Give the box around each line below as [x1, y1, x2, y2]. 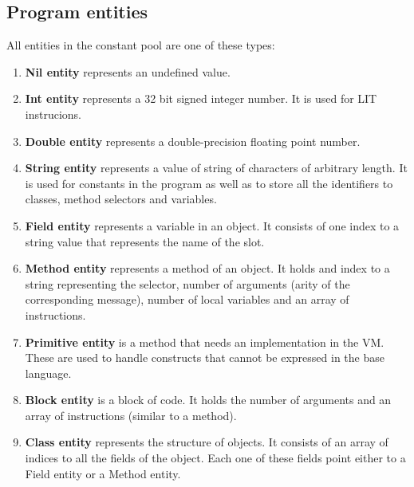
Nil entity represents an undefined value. [25, 63, 231, 80]
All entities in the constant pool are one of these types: [6, 37, 275, 53]
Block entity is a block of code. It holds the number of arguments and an [25, 391, 392, 408]
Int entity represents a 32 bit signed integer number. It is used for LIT [25, 90, 377, 107]
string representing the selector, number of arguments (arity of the [25, 275, 350, 292]
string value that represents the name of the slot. [25, 233, 265, 249]
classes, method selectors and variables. [25, 190, 217, 207]
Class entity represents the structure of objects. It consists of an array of [25, 434, 388, 450]
